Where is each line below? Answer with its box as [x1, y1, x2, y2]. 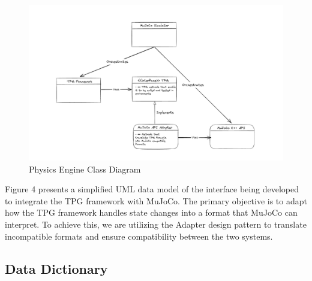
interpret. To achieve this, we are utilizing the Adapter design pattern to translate [5, 218, 307, 230]
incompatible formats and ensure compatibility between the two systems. [5, 229, 273, 242]
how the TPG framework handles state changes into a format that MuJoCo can [5, 206, 298, 219]
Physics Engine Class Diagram [29, 162, 141, 175]
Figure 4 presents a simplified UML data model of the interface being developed [5, 183, 299, 195]
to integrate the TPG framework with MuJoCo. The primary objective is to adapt [5, 194, 307, 207]
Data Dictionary [5, 259, 108, 277]
